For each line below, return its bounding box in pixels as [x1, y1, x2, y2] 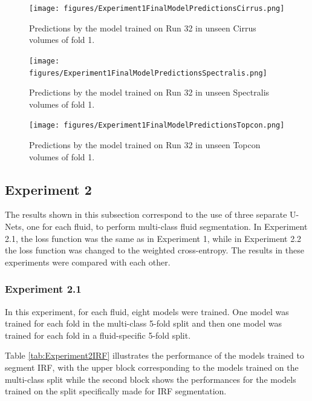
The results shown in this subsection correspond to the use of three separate [5, 208, 287, 221]
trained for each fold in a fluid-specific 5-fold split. [5, 328, 191, 341]
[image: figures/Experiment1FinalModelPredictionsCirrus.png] [29, 4, 285, 13]
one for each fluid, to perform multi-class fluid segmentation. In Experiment [27, 220, 308, 232]
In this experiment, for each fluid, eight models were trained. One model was [5, 305, 289, 318]
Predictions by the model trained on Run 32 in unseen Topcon [29, 139, 261, 151]
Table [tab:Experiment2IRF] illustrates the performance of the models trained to [5, 349, 304, 362]
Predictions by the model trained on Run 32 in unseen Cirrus [29, 21, 256, 34]
